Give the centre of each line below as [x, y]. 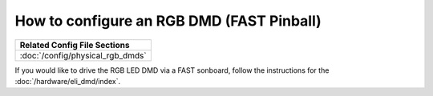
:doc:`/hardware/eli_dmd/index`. [67, 81]
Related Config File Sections [75, 45]
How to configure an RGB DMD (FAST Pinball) [168, 21]
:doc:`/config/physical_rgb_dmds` [83, 55]
